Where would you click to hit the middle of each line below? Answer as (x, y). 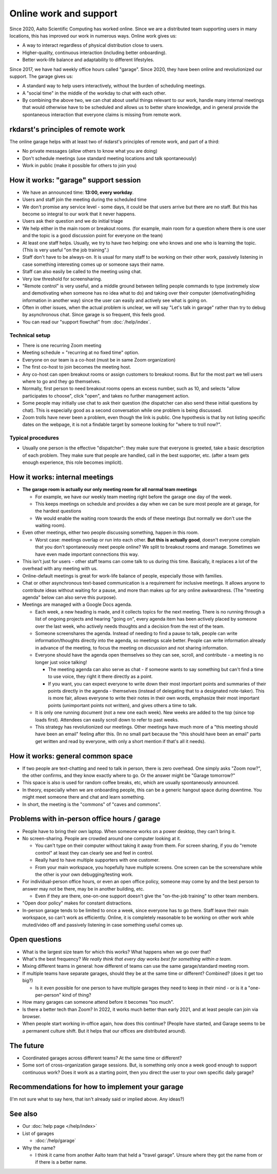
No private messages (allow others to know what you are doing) (90, 151)
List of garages (38, 1133)
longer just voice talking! (61, 662)
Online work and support (63, 13)
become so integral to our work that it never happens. (79, 214)
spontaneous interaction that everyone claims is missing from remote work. (102, 114)
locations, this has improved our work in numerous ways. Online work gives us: (93, 35)
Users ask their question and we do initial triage (73, 221)
